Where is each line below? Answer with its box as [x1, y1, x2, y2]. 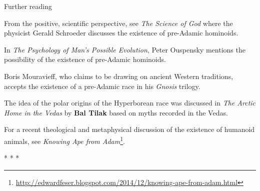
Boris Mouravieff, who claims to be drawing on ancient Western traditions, [4, 70, 233, 81]
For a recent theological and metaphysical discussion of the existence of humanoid [4, 124, 255, 134]
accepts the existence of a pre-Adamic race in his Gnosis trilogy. [4, 80, 200, 91]
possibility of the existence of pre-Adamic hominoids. [4, 54, 166, 64]
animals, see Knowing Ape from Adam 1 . [4, 134, 125, 146]
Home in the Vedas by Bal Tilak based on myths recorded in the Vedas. [4, 107, 228, 117]
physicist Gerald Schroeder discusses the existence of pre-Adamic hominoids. [4, 27, 238, 38]
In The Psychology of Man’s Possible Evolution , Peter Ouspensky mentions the [4, 44, 245, 54]
